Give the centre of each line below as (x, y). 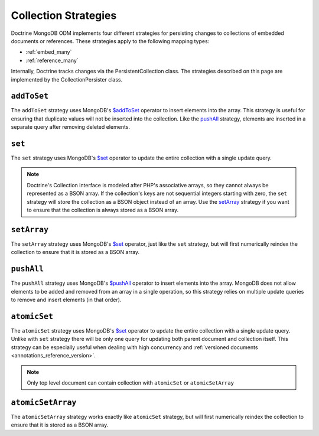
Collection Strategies (64, 15)
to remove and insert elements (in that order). (66, 300)
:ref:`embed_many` (49, 52)
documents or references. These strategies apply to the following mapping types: (110, 41)
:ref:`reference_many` (52, 60)
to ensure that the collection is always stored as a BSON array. (103, 210)
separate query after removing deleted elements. (70, 127)
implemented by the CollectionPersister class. (67, 79)
